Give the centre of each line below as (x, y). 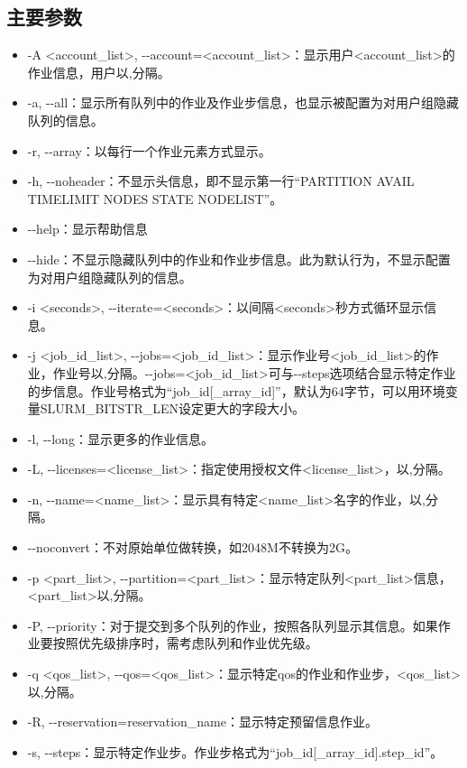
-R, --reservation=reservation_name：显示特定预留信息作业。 (203, 722)
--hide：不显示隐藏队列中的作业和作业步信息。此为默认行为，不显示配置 (239, 259)
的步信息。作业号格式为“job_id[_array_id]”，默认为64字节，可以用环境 (236, 390)
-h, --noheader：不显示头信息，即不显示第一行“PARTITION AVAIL (221, 181)
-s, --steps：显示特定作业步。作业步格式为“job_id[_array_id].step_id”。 (235, 751)
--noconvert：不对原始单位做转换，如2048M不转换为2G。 (192, 547)
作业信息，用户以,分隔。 (99, 72)
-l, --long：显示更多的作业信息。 (120, 438)
